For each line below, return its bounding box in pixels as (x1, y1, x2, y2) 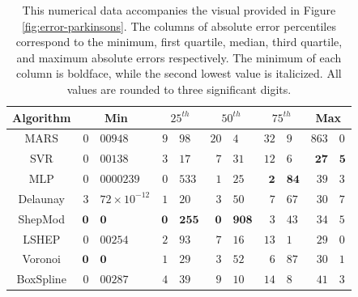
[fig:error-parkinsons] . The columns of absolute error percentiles (21, 17, 336, 34)
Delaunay (18, 189, 65, 206)
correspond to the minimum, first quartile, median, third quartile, (15, 33, 343, 50)
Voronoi (22, 250, 61, 267)
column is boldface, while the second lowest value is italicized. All (16, 65, 342, 82)
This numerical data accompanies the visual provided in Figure (22, 2, 336, 18)
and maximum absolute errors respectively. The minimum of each (16, 49, 342, 66)
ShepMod (18, 210, 66, 227)
